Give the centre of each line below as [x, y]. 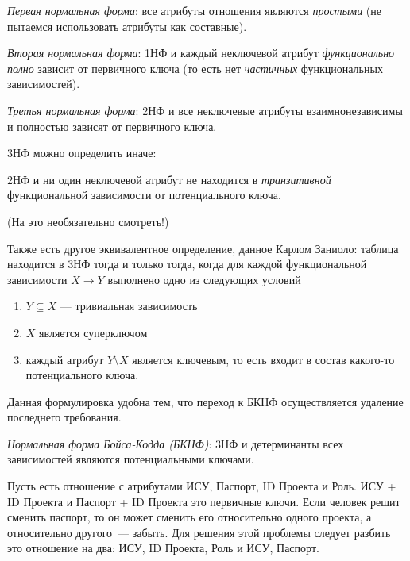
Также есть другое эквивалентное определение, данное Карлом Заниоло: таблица [203, 248]
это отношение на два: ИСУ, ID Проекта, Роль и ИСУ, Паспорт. [163, 548]
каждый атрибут [65, 359]
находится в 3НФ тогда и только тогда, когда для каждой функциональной [187, 264]
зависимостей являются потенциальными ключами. [131, 459]
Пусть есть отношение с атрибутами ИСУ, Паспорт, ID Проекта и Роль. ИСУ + [202, 486]
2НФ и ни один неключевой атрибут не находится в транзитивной [169, 179]
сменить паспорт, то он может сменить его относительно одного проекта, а [190, 517]
